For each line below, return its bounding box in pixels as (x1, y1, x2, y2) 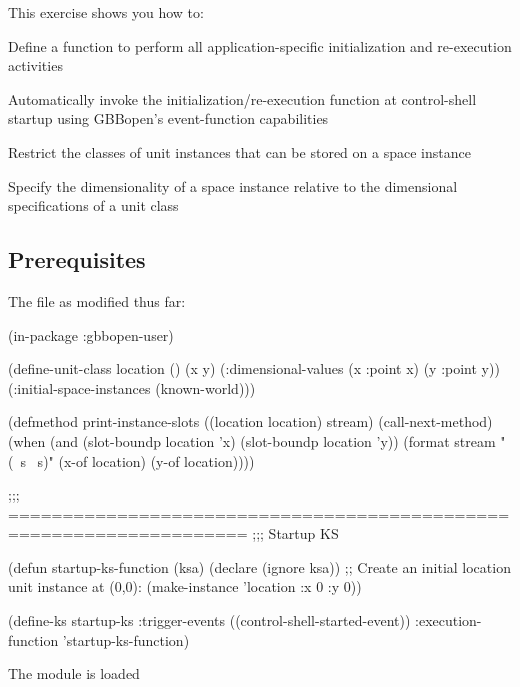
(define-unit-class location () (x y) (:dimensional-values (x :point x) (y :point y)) (8, 358, 500, 379)
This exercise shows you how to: (8, 2, 204, 22)
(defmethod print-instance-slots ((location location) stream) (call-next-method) (8, 411, 493, 432)
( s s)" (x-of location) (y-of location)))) (8, 450, 255, 471)
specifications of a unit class (8, 195, 179, 216)
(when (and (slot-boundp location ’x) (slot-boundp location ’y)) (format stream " (8, 430, 506, 451)
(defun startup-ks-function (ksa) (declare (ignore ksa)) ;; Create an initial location (8, 556, 511, 577)
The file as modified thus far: (8, 290, 186, 311)
